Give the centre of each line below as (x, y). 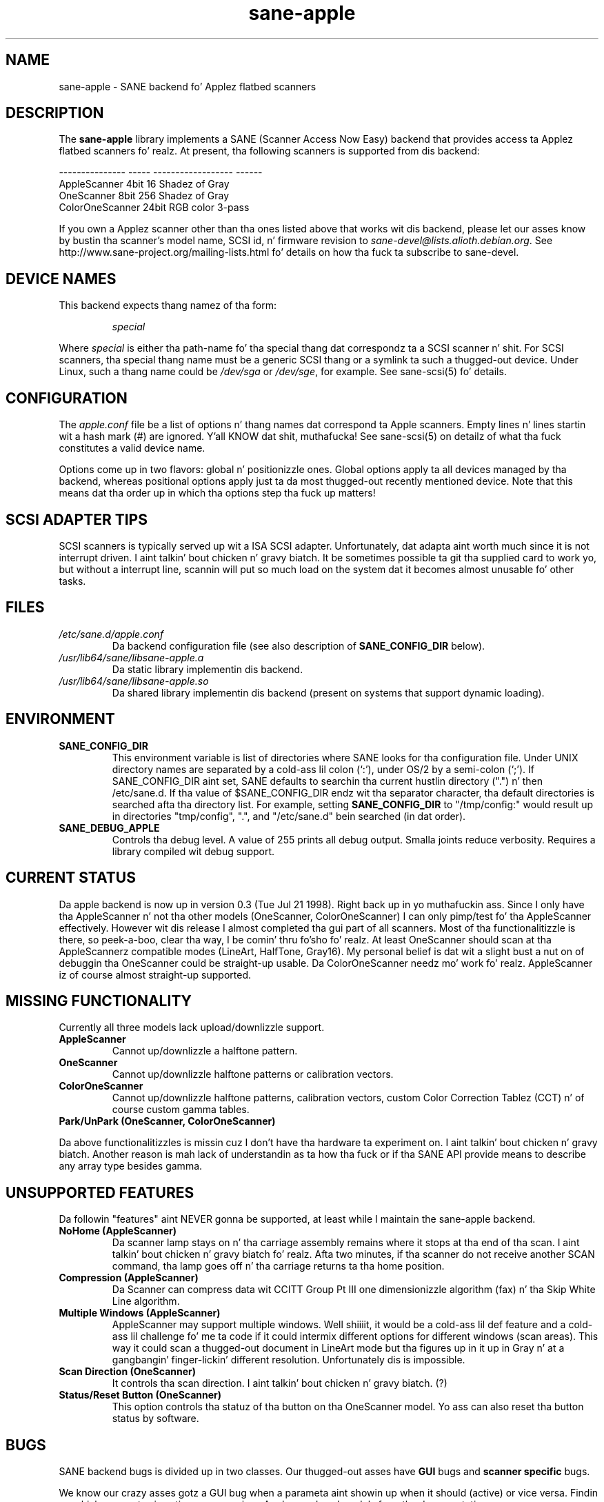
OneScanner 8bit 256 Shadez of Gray (144, 196)
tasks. (72, 581)
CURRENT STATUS (71, 878)
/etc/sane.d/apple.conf (111, 634)
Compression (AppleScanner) (129, 1278)
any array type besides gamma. (131, 1166)
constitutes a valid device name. (132, 448)
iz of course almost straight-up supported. (155, 974)
